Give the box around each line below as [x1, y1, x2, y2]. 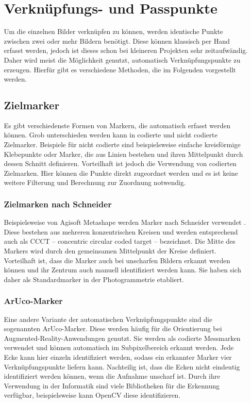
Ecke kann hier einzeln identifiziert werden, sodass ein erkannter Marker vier [4, 352, 232, 362]
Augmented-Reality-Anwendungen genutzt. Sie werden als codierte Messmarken [4, 333, 241, 343]
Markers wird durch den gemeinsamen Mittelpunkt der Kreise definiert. [4, 246, 217, 256]
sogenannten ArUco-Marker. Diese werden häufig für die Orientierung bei [4, 323, 222, 334]
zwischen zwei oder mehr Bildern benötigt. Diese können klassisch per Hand [4, 35, 230, 46]
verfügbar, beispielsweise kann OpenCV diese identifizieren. [4, 390, 181, 400]
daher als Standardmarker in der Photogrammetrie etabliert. [4, 274, 184, 284]
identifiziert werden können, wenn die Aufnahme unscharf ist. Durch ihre [4, 371, 220, 381]
